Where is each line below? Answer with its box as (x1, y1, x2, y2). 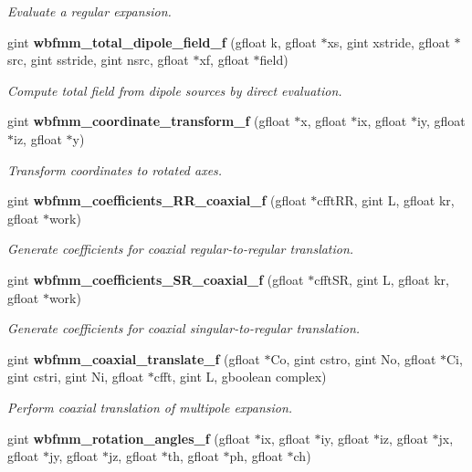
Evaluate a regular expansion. (7, 2, 172, 20)
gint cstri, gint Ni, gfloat (7, 367, 144, 386)
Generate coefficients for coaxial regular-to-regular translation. (7, 239, 354, 258)
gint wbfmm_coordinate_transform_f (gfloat (7, 111, 290, 131)
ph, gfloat (229, 446, 283, 466)
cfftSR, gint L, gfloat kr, (314, 269, 449, 288)
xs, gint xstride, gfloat (327, 32, 450, 51)
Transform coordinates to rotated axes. (7, 160, 223, 179)
